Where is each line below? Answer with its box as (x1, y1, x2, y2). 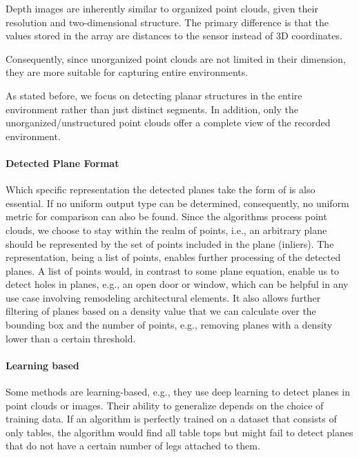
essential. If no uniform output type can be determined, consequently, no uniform (6, 195, 349, 210)
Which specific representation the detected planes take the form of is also (6, 182, 316, 197)
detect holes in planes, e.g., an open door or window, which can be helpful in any (6, 277, 349, 291)
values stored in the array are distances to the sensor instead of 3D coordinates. (6, 28, 342, 43)
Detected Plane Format (6, 155, 119, 170)
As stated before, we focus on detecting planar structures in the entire (6, 88, 302, 102)
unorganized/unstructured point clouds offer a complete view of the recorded (6, 115, 331, 130)
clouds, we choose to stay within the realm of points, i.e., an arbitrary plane (6, 222, 327, 237)
